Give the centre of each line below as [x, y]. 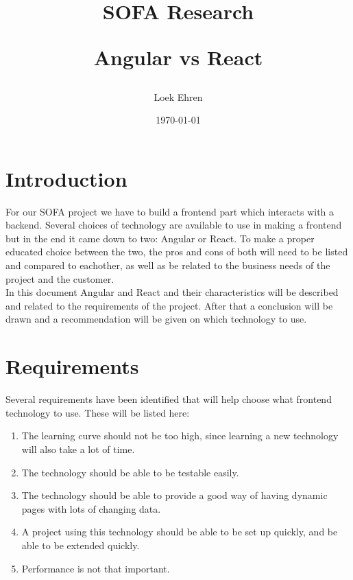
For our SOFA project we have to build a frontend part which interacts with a [170, 211]
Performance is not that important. [96, 568]
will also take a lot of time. [78, 449]
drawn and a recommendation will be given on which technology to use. [156, 319]
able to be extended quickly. [81, 545]
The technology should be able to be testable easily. [130, 472]
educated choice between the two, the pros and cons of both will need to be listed [177, 252]
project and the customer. [60, 278]
